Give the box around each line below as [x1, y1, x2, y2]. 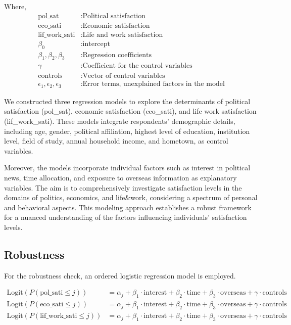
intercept [82, 40, 111, 48]
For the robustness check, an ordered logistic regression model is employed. [4, 270, 236, 281]
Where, [4, 1, 26, 11]
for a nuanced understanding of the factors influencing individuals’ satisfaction [4, 212, 247, 222]
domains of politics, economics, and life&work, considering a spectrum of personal [4, 192, 258, 203]
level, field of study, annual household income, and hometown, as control [4, 135, 228, 146]
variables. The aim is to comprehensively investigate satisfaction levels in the [4, 182, 242, 193]
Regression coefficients [82, 51, 152, 59]
